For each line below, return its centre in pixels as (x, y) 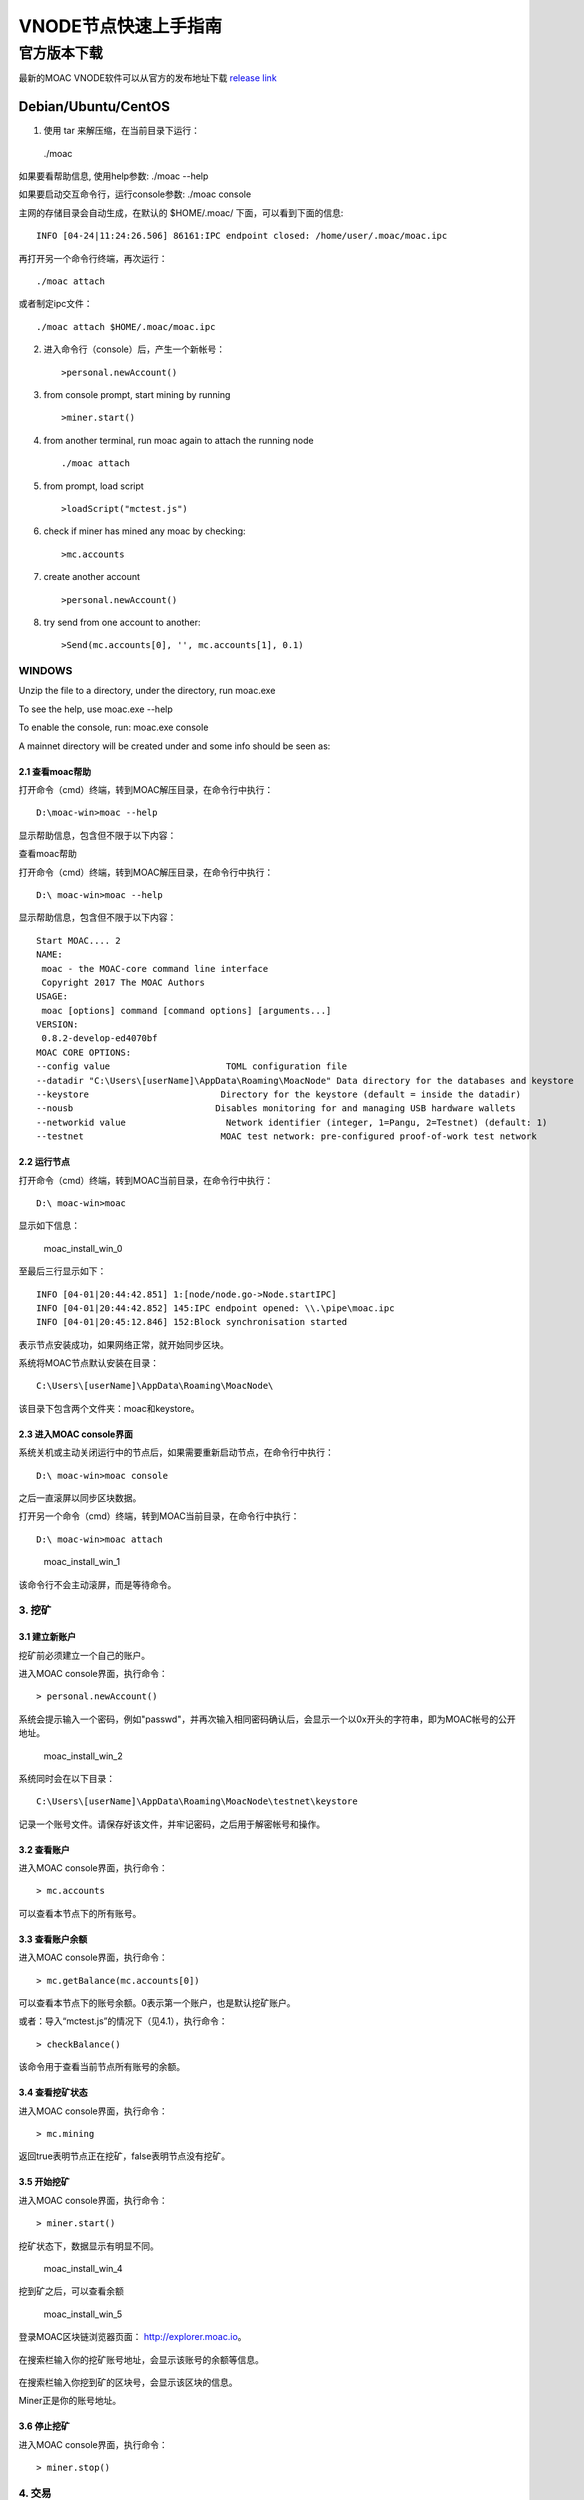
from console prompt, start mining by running (137, 394)
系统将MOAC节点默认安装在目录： (89, 1363)
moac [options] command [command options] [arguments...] (186, 1010)
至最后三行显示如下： (62, 1271)
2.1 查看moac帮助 (55, 771)
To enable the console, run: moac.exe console (113, 727)
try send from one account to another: (122, 622)
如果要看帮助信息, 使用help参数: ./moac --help (113, 176)
